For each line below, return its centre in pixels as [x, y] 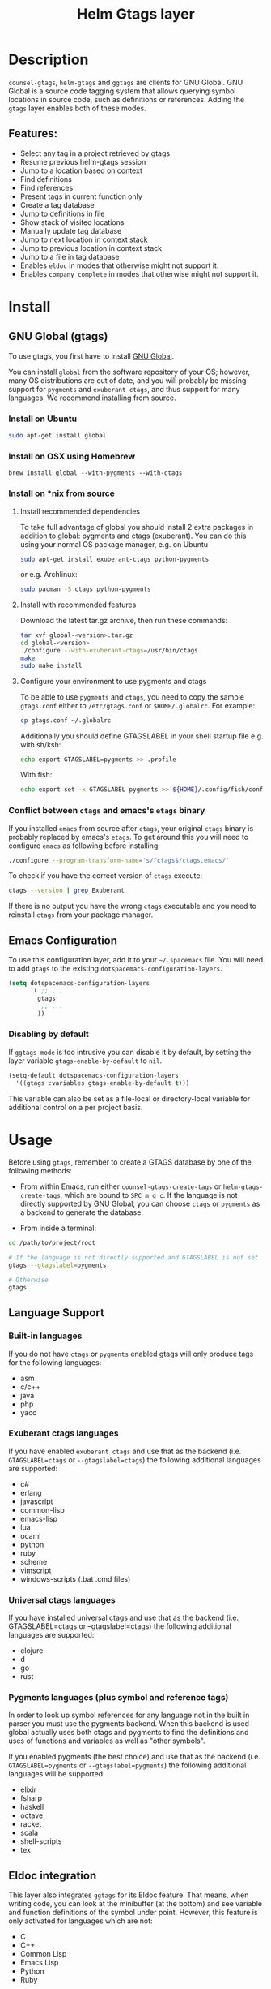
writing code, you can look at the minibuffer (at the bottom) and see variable [135, 1904]
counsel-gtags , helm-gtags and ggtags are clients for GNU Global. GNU [126, 82]
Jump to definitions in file [62, 213]
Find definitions [46, 179]
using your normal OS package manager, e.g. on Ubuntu [114, 544]
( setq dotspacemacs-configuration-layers [79, 984]
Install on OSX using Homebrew [72, 456]
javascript [36, 1501]
